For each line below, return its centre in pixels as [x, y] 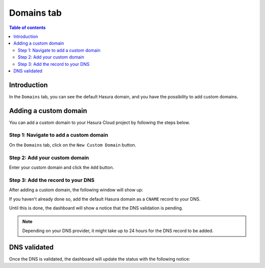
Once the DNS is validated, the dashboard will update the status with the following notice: [100, 259]
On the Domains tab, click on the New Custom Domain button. [73, 145]
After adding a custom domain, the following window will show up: [76, 190]
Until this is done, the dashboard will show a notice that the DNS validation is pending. [96, 208]
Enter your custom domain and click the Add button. [62, 167]
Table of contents [27, 28]
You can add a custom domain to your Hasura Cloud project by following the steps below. [99, 122]
